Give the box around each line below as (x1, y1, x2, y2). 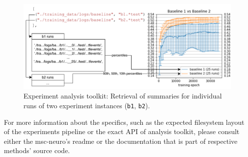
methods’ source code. (4, 145, 70, 156)
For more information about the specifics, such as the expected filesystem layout (4, 117, 245, 127)
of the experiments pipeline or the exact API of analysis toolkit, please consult (4, 126, 240, 137)
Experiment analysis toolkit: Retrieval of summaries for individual (23, 91, 222, 101)
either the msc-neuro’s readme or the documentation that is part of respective (4, 136, 238, 146)
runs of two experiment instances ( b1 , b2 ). (23, 100, 150, 110)
